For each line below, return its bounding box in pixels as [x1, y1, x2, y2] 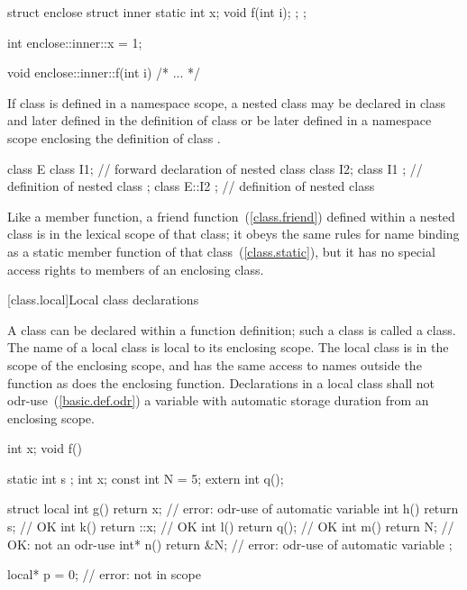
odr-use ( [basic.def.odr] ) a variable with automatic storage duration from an [7, 391, 429, 410]
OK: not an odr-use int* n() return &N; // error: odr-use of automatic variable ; [7, 534, 453, 553]
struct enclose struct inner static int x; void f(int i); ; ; [7, 3, 307, 21]
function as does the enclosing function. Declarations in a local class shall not [7, 373, 435, 392]
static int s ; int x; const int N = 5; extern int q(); [7, 468, 284, 487]
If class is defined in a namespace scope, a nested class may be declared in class [7, 93, 446, 112]
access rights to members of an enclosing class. [7, 259, 264, 278]
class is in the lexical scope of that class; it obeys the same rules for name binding [7, 224, 460, 243]
